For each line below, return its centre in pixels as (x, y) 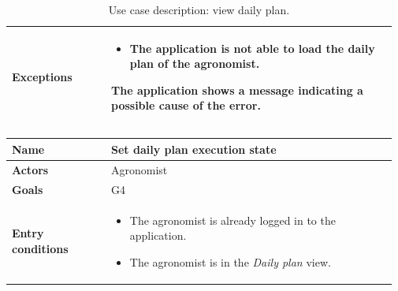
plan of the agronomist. (195, 63)
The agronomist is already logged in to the (232, 220)
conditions (40, 248)
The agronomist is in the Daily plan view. (230, 261)
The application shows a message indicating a (237, 90)
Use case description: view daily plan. (199, 9)
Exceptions (42, 76)
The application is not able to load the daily (252, 48)
